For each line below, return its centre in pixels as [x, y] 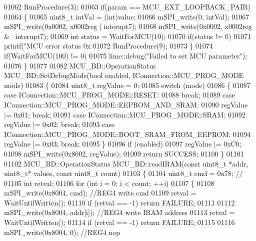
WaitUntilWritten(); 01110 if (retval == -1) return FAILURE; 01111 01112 [119, 202]
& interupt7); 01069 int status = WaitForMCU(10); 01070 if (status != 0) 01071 [128, 36]
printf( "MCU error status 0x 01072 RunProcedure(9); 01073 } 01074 [108, 46]
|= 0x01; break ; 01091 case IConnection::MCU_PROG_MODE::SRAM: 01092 [125, 114]
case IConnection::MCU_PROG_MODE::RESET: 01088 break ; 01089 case [119, 95]
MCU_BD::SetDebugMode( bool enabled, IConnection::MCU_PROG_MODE [124, 75]
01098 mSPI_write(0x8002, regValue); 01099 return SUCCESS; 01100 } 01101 [124, 153]
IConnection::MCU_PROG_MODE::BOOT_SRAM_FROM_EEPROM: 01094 [127, 134]
